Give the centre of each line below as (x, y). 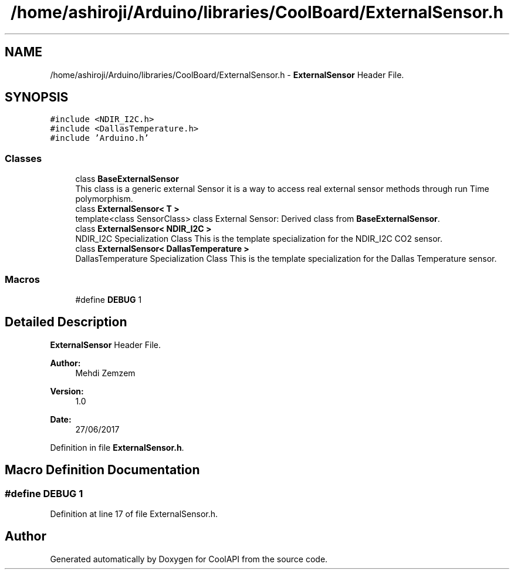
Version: (67, 391)
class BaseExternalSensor (127, 179)
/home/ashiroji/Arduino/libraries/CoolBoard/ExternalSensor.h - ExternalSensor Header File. (227, 75)
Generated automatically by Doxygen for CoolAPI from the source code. (189, 559)
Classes (23, 158)
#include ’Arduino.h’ (99, 138)
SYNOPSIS (37, 97)
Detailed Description (66, 322)
